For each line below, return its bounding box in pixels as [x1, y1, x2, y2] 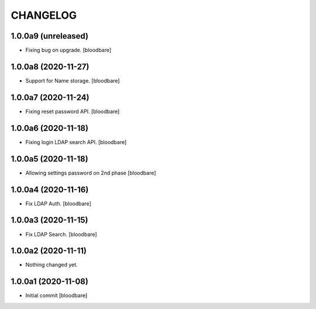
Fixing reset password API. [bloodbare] [25, 108, 120, 115]
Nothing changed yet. [25, 261, 78, 269]
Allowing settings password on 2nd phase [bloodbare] [25, 169, 156, 176]
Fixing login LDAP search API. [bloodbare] [25, 138, 127, 146]
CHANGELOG [11, 9, 77, 22]
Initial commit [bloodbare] [25, 292, 88, 299]
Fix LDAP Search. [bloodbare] [25, 231, 97, 238]
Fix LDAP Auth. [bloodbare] [25, 200, 92, 207]
